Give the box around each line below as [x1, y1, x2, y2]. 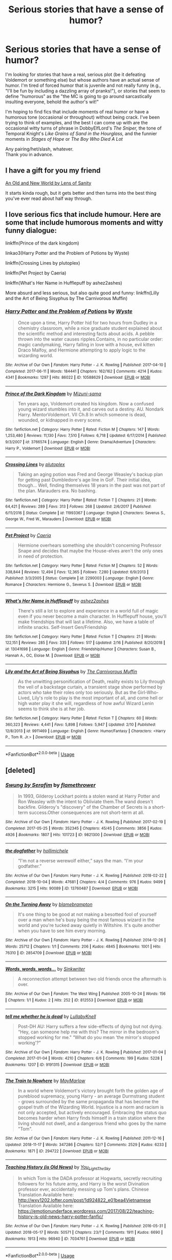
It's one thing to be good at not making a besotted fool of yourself [17, 911, 157, 918]
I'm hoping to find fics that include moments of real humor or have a [5, 108, 149, 115]
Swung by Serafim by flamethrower [5, 781, 96, 788]
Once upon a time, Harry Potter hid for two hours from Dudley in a [17, 320, 157, 326]
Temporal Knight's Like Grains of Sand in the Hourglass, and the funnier [5, 130, 157, 137]
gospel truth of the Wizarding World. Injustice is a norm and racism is [17, 1104, 164, 1110]
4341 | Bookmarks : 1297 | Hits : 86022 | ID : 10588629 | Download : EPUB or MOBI [5, 375, 150, 380]
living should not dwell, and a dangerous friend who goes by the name [17, 1120, 166, 1126]
